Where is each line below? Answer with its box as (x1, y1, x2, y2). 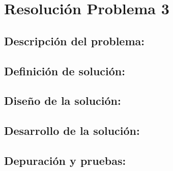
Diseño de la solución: (4, 93, 121, 108)
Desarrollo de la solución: (4, 123, 140, 138)
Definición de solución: (4, 63, 125, 78)
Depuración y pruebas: (4, 152, 126, 168)
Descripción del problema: (4, 33, 145, 48)
